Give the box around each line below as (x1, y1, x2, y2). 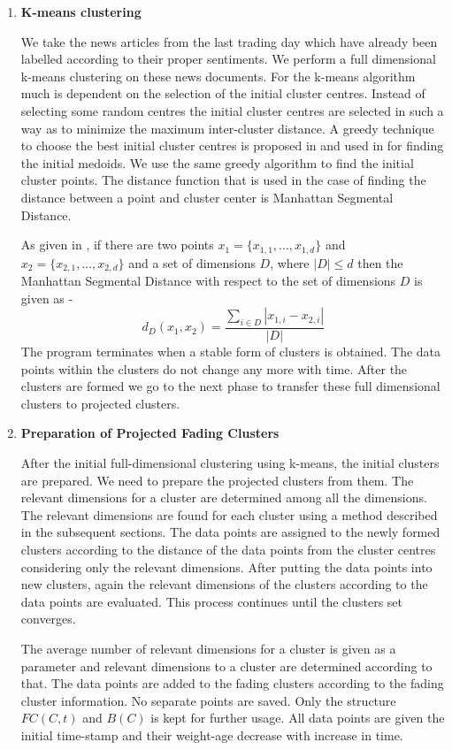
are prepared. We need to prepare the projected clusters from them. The (20, 471, 414, 489)
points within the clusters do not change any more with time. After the (20, 359, 408, 378)
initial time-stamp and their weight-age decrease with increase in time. (20, 725, 403, 744)
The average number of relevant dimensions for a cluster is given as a (20, 639, 396, 657)
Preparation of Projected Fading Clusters (20, 424, 280, 442)
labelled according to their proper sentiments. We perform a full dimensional (20, 50, 436, 68)
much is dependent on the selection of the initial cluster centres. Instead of (20, 84, 425, 103)
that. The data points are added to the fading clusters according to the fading (20, 674, 444, 693)
